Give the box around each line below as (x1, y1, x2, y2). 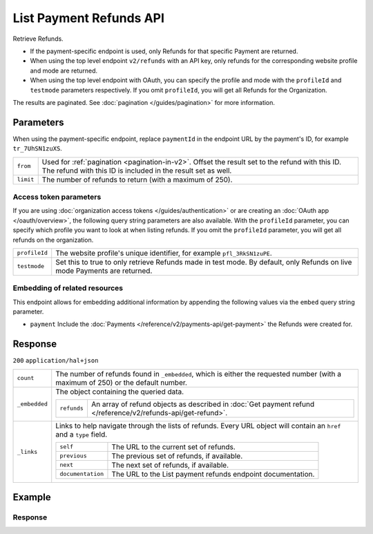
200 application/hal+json (12, 356, 99, 365)
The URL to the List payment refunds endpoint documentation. (111, 469, 315, 479)
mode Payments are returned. (55, 266, 153, 276)
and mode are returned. (30, 66, 98, 75)
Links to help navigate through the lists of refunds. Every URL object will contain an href (55, 421, 341, 430)
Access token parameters (12, 192, 102, 202)
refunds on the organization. (12, 236, 94, 244)
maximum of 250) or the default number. (55, 377, 188, 387)
